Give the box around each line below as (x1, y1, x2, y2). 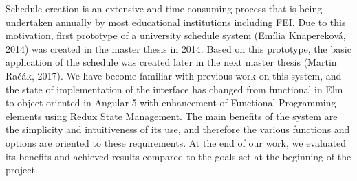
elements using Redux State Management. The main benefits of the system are (6, 108, 338, 123)
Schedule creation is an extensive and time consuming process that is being (6, 1, 323, 15)
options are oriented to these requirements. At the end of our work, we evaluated (6, 135, 347, 149)
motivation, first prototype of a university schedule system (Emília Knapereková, (6, 28, 346, 43)
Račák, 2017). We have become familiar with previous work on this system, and (6, 68, 342, 82)
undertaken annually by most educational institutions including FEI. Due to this (6, 14, 346, 29)
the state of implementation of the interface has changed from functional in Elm (6, 82, 343, 96)
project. (6, 162, 38, 177)
